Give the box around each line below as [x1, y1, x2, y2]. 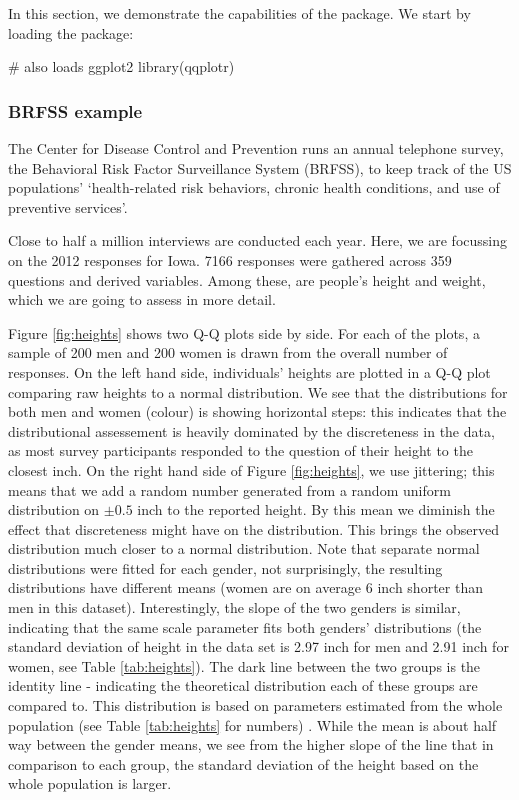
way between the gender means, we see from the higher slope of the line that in [8, 734, 494, 755]
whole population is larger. [8, 773, 172, 794]
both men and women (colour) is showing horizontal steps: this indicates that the [8, 401, 507, 422]
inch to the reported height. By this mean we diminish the [137, 499, 495, 520]
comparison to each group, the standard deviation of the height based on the [8, 753, 479, 774]
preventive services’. [8, 196, 128, 217]
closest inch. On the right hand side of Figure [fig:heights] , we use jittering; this [8, 459, 495, 480]
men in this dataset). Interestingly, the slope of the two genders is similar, [8, 597, 461, 618]
